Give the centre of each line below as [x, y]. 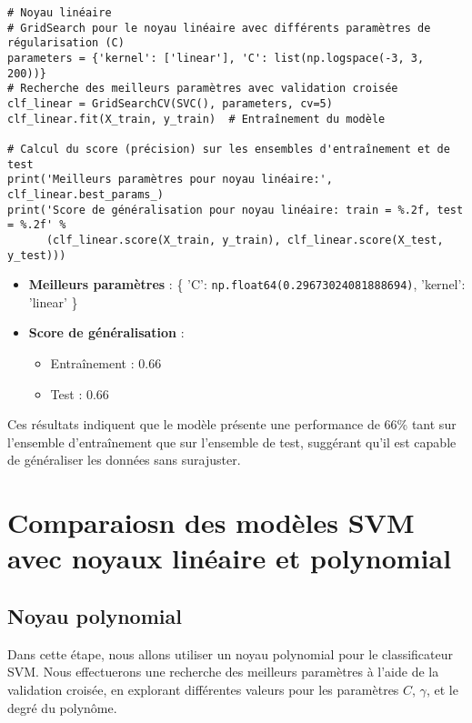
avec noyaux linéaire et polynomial [230, 558]
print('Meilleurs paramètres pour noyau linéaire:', [170, 180]
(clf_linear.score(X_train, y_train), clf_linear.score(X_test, [245, 240]
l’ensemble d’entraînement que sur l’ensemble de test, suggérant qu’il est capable [232, 442]
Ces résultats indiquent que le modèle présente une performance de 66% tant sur [232, 424]
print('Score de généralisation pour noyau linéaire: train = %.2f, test [236, 210]
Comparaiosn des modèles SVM [211, 522]
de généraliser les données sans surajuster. [124, 460]
